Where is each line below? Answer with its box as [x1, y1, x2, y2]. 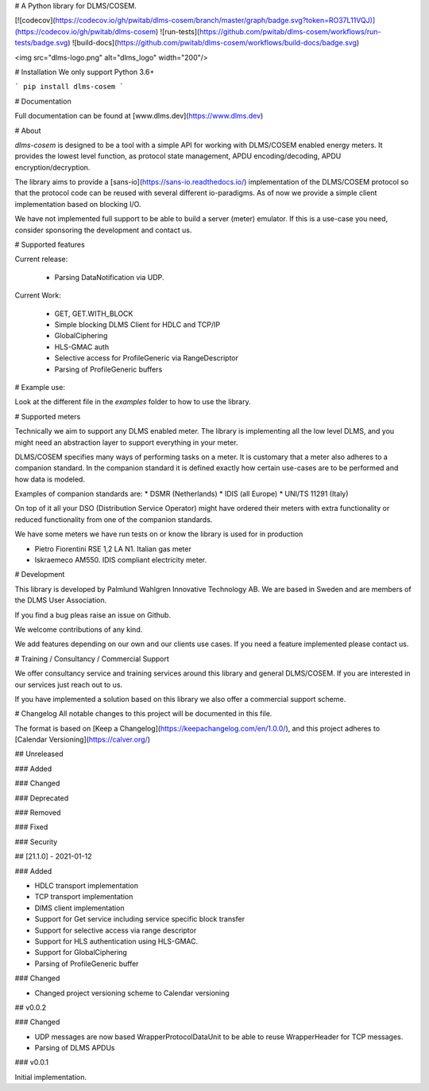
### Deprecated [14, 793, 69, 803]
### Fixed [14, 822, 48, 832]
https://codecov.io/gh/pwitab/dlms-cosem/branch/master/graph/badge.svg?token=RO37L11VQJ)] [55, 16, 376, 25]
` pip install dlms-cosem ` [14, 82, 125, 92]
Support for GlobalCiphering [34, 948, 127, 957]
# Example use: [14, 382, 65, 392]
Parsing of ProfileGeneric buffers [54, 364, 163, 374]
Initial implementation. [14, 1072, 87, 1081]
